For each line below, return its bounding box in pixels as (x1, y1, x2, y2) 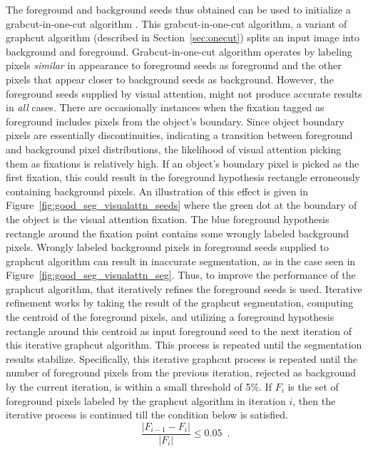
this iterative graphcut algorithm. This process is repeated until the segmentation (6, 337, 362, 352)
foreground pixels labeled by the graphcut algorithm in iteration (6, 393, 286, 408)
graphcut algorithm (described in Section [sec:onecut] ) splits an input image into (6, 30, 359, 45)
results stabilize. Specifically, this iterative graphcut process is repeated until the (6, 351, 358, 366)
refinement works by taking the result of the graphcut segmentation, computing (6, 295, 354, 310)
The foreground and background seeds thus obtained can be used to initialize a (6, 2, 351, 16)
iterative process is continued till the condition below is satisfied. (6, 407, 289, 422)
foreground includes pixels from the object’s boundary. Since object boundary (6, 113, 344, 128)
